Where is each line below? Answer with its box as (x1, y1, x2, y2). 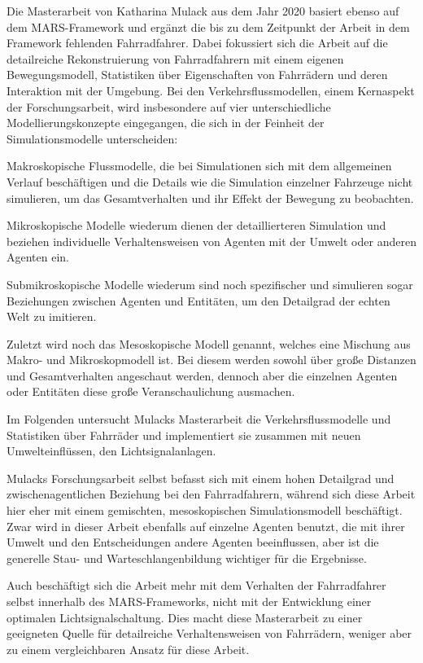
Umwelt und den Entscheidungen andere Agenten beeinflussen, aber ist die (7, 533, 379, 551)
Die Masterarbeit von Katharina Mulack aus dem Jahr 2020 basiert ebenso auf (7, 2, 399, 19)
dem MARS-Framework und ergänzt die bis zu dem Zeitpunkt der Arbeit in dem (7, 18, 410, 35)
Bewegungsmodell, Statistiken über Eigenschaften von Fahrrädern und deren (7, 66, 388, 83)
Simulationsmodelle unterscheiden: (7, 130, 178, 147)
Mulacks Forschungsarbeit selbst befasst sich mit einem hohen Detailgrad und (7, 469, 395, 486)
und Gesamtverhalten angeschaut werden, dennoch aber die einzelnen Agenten (7, 367, 398, 384)
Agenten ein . (7, 248, 70, 266)
